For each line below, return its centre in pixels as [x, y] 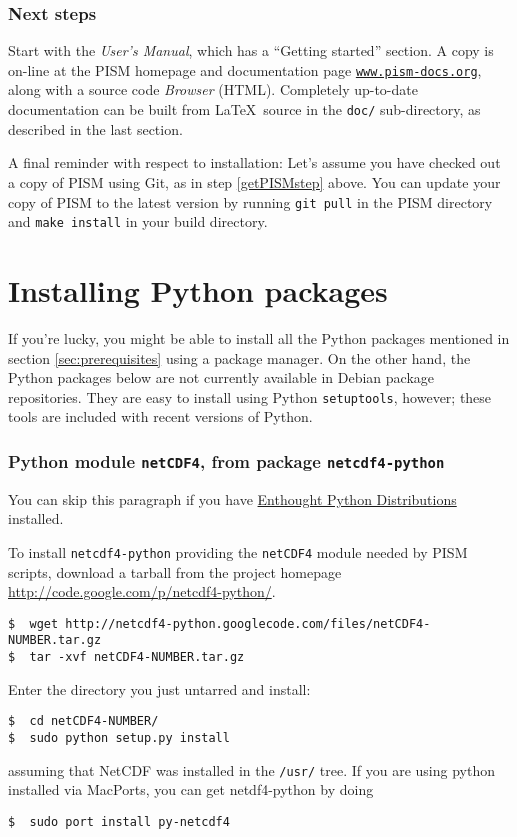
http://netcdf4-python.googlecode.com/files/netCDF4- [248, 623]
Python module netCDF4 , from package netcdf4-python [226, 460]
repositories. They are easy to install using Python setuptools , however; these [250, 396]
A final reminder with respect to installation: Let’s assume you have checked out [254, 162]
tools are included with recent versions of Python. [160, 416]
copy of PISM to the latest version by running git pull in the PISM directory [250, 201]
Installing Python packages [198, 290]
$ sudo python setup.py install [119, 738]
